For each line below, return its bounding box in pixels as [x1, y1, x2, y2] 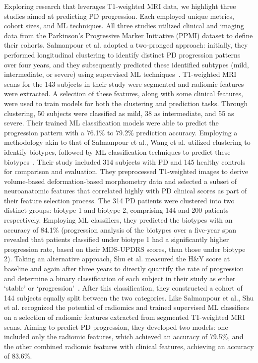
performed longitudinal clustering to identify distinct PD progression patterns [4, 49, 241, 60]
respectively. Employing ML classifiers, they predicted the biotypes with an [4, 215, 233, 225]
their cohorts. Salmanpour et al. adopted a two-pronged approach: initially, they [4, 40, 248, 50]
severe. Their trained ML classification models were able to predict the [4, 118, 219, 128]
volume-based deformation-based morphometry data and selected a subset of [4, 176, 237, 186]
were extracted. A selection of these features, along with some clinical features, [4, 88, 243, 99]
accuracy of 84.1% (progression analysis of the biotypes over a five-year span [4, 224, 237, 235]
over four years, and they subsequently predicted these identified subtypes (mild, [4, 59, 249, 69]
